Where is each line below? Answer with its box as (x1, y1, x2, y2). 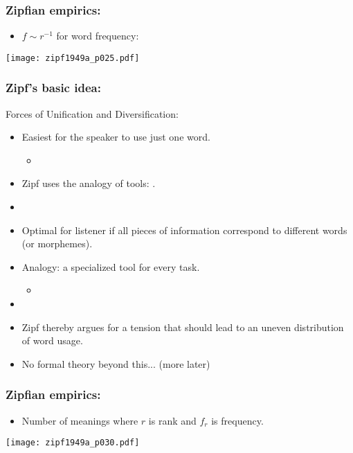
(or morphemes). (21, 236, 93, 251)
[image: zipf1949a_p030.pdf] (6, 438, 140, 448)
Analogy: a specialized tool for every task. (21, 259, 200, 274)
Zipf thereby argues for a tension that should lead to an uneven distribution (21, 319, 344, 334)
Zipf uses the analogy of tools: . (21, 176, 156, 190)
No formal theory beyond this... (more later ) (21, 356, 210, 371)
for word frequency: (56, 28, 139, 43)
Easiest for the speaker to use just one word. (21, 130, 210, 144)
